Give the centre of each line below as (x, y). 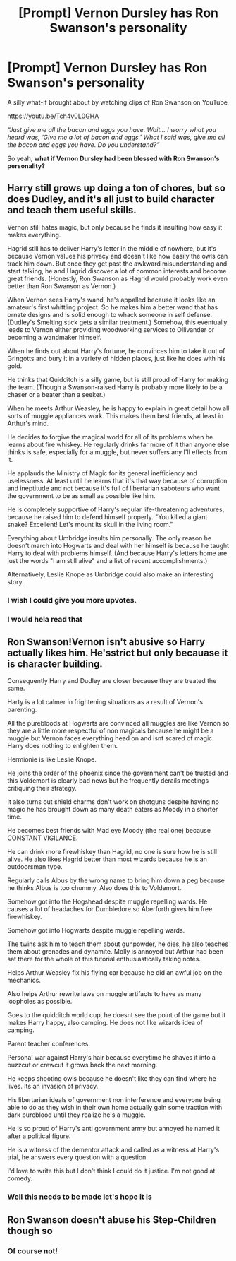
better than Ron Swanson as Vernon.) (62, 286)
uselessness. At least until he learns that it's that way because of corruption (117, 480)
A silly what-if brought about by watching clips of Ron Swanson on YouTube (117, 102)
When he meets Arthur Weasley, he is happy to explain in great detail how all (118, 408)
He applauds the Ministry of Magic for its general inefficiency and (103, 473)
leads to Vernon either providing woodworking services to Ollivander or (111, 329)
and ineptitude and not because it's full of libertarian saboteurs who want (114, 488)
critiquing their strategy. (42, 788)
